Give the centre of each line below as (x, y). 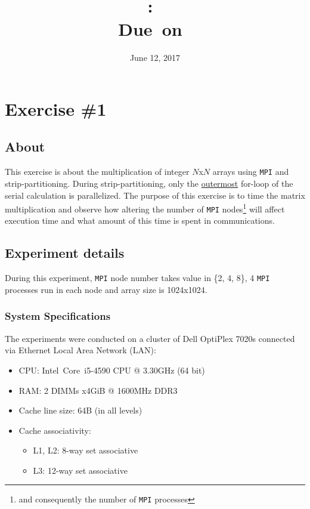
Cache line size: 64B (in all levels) (80, 410)
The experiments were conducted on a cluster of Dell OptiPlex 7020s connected (150, 338)
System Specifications (58, 316)
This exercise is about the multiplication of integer (97, 172)
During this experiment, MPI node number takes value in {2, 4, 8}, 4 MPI (137, 278)
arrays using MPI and (251, 172)
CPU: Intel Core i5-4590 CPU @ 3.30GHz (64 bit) (112, 370)
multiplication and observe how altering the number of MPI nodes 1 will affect (145, 208)
